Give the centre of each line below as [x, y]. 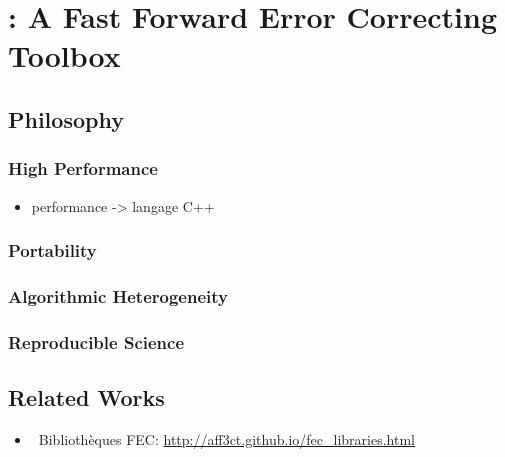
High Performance [83, 168]
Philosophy [66, 118]
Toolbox [64, 55]
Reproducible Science [96, 341]
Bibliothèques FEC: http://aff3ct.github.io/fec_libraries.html [226, 438]
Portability [52, 250]
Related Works [86, 397]
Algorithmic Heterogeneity [118, 295]
